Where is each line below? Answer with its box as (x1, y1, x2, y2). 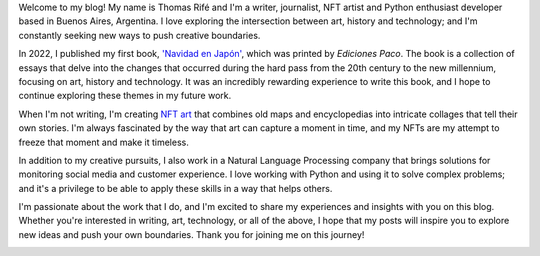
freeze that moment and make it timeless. (18, 136, 189, 148)
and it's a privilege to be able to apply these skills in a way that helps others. (18, 182, 333, 194)
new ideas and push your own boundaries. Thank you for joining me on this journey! (18, 228, 365, 240)
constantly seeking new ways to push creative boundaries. (18, 29, 261, 41)
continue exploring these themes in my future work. (18, 90, 232, 102)
